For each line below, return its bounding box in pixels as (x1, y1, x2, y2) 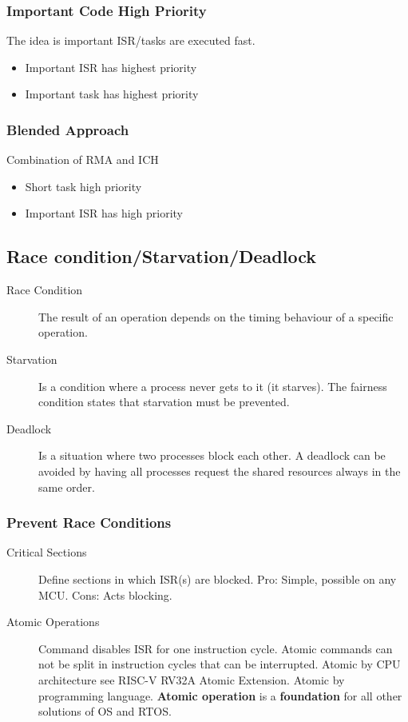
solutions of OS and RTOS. (38, 703, 172, 720)
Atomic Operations (6, 613, 100, 630)
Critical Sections (6, 544, 87, 560)
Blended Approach (6, 119, 129, 139)
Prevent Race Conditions (6, 513, 172, 533)
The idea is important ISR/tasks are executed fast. (6, 32, 255, 49)
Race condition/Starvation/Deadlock (6, 244, 316, 269)
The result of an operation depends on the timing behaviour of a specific (38, 308, 394, 325)
